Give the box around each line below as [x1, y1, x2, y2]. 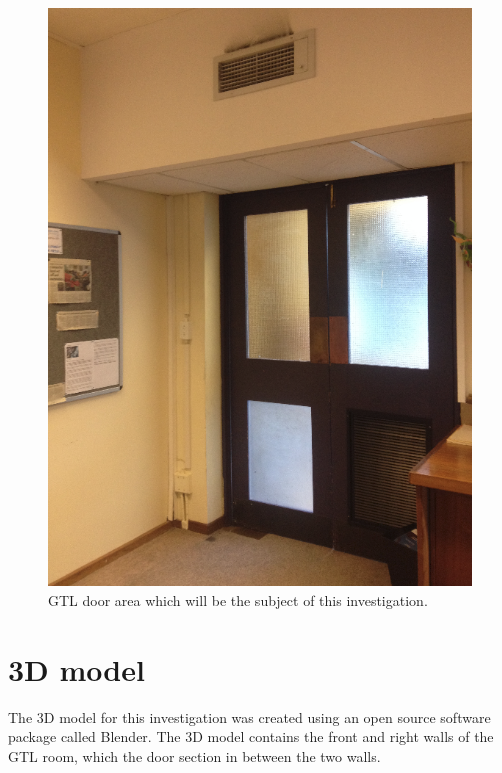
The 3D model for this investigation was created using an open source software [8, 706, 491, 727]
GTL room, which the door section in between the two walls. [8, 745, 381, 766]
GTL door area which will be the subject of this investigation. [48, 589, 428, 610]
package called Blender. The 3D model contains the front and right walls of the [8, 726, 494, 747]
